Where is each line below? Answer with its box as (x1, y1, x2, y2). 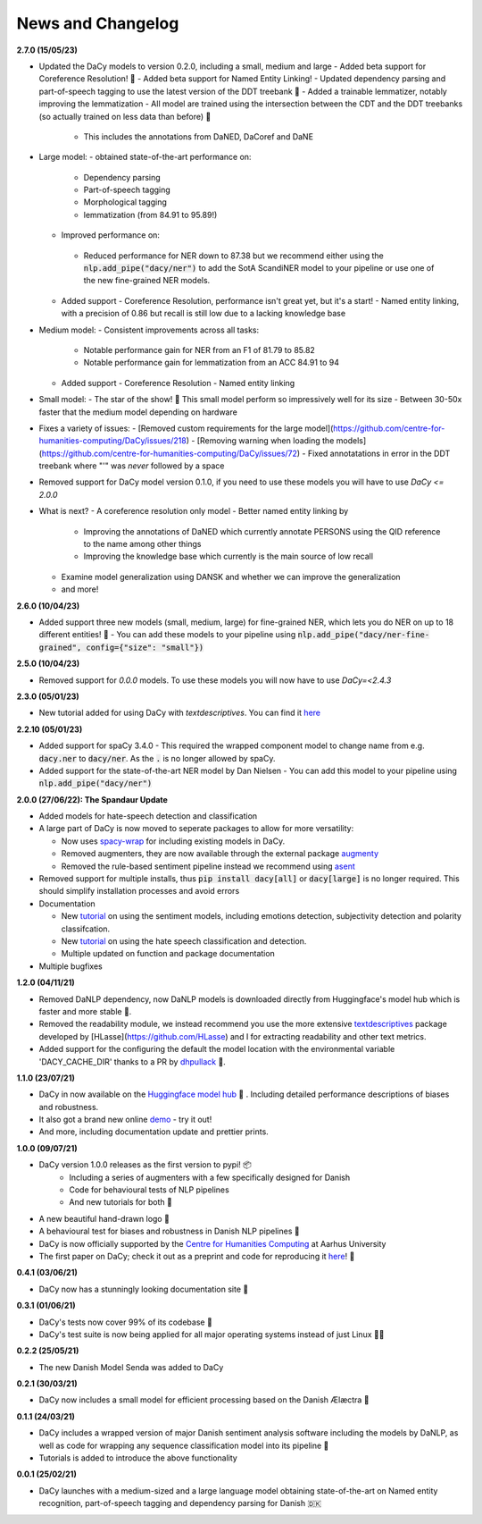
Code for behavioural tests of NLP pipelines (69, 1184, 229, 1195)
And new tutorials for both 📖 (69, 1197, 173, 1208)
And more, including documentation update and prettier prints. (38, 1126, 270, 1137)
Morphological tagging (83, 197, 167, 207)
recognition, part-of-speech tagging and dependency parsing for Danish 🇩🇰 (38, 1498, 321, 1509)
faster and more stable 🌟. (38, 1006, 132, 1016)
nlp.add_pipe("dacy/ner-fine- (297, 630, 430, 640)
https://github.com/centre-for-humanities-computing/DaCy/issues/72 (41, 448, 298, 459)
